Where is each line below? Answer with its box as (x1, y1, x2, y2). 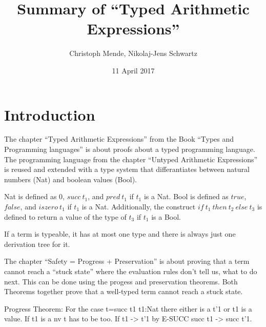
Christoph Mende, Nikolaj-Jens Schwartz (69, 48, 197, 59)
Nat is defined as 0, (4, 191, 65, 202)
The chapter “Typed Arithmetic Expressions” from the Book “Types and (4, 133, 234, 144)
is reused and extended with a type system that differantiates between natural (4, 164, 250, 175)
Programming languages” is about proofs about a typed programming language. (4, 144, 255, 155)
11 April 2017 (112, 65, 155, 75)
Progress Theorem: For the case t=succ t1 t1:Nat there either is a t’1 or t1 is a (4, 303, 252, 314)
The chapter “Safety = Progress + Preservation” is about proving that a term (4, 256, 250, 266)
